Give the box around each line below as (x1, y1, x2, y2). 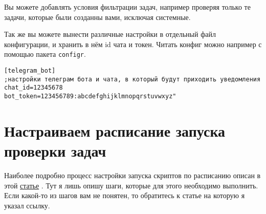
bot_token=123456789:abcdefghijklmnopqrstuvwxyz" (4, 93, 176, 100)
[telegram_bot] (4, 67, 56, 75)
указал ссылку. (4, 200, 50, 210)
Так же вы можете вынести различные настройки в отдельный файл (4, 29, 216, 39)
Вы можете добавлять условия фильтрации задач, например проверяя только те (4, 2, 251, 12)
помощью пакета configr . (4, 49, 86, 59)
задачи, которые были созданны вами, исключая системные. (4, 11, 191, 22)
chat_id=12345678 (4, 84, 63, 92)
